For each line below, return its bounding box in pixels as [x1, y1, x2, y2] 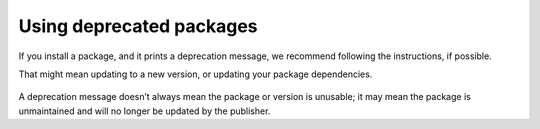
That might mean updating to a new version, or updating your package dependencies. [18, 68, 373, 80]
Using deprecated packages [18, 15, 259, 37]
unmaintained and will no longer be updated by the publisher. [18, 105, 271, 117]
